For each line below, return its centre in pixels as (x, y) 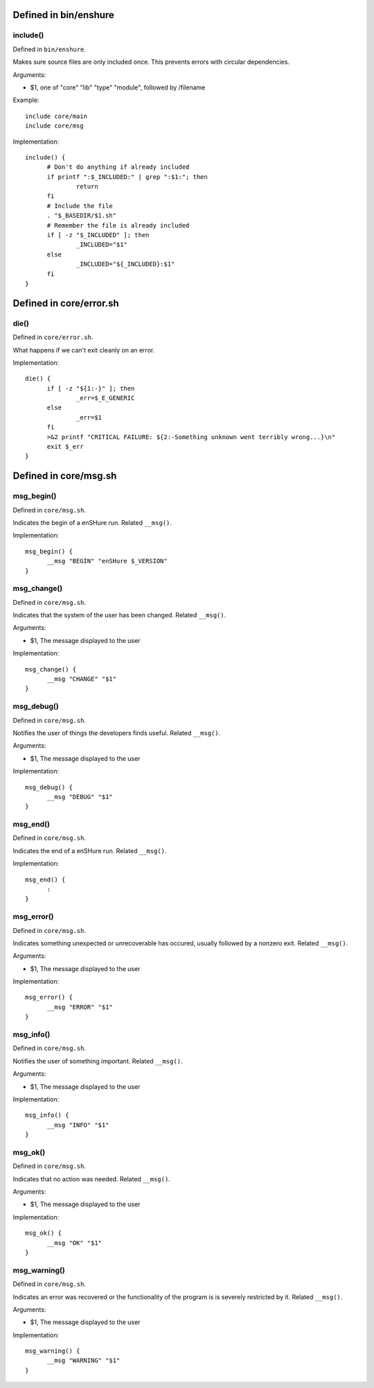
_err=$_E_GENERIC (106, 398)
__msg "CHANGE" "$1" (82, 679)
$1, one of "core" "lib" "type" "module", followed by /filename (118, 87)
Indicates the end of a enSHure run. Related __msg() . (90, 850)
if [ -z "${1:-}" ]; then (91, 388)
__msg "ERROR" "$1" (80, 1007)
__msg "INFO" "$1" (78, 1125)
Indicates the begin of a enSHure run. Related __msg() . (92, 522)
